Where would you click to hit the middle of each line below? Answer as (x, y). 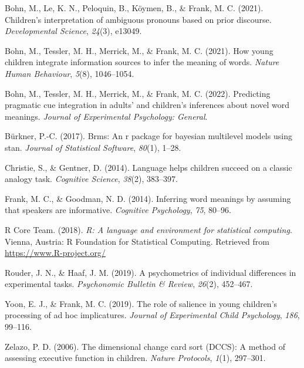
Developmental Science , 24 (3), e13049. (73, 31)
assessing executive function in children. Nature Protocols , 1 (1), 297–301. (135, 358)
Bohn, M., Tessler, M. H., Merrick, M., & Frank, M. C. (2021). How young (139, 50)
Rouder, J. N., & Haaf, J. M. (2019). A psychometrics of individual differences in (151, 272)
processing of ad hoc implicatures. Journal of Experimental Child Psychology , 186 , (152, 315)
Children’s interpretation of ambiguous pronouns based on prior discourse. (138, 19)
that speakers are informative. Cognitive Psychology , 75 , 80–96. (118, 210)
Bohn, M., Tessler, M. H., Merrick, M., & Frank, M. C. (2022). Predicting (138, 93)
